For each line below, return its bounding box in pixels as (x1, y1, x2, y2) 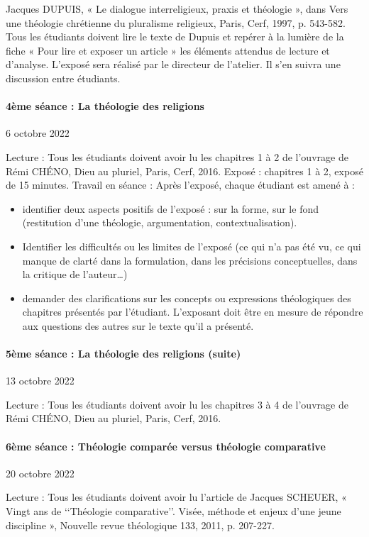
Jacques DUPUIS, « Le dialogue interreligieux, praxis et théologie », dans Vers (6, 1, 348, 16)
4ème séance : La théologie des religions (6, 99, 204, 114)
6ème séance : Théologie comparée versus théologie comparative (6, 438, 326, 453)
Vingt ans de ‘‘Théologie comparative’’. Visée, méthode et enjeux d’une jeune (6, 504, 341, 519)
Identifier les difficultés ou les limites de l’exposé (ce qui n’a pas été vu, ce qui (22, 238, 361, 253)
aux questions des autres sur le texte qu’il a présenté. (22, 318, 254, 333)
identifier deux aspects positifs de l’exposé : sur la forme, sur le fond (22, 201, 319, 216)
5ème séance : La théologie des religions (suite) (6, 346, 241, 361)
